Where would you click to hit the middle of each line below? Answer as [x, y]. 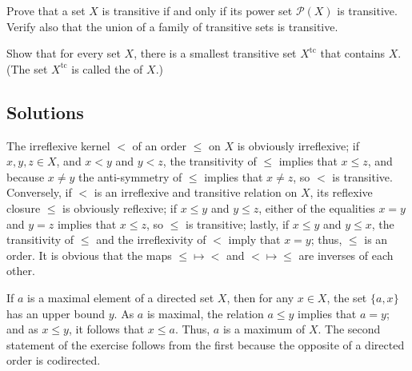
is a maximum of [264, 329]
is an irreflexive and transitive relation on [196, 192]
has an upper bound [56, 313]
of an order [159, 145]
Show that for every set [64, 53]
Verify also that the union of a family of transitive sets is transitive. [172, 26]
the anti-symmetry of [130, 176]
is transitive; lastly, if [238, 223]
